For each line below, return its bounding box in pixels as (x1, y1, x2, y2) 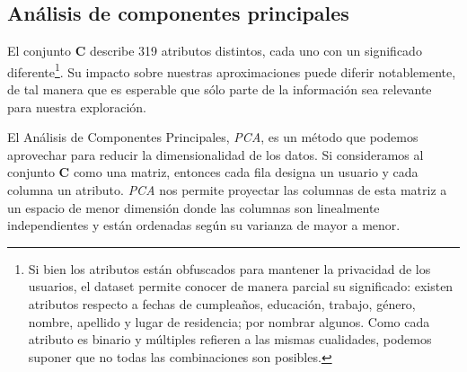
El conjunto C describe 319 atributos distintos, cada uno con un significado (7, 41, 422, 60)
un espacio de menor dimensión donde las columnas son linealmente (7, 198, 380, 217)
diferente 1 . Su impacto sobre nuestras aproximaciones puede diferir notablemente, (7, 59, 456, 81)
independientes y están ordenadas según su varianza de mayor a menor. (7, 216, 401, 235)
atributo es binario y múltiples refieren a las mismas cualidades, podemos (28, 330, 432, 349)
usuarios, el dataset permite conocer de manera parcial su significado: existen (28, 277, 454, 296)
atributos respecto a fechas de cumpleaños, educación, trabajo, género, (28, 294, 416, 313)
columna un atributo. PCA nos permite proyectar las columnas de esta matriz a (7, 181, 447, 199)
